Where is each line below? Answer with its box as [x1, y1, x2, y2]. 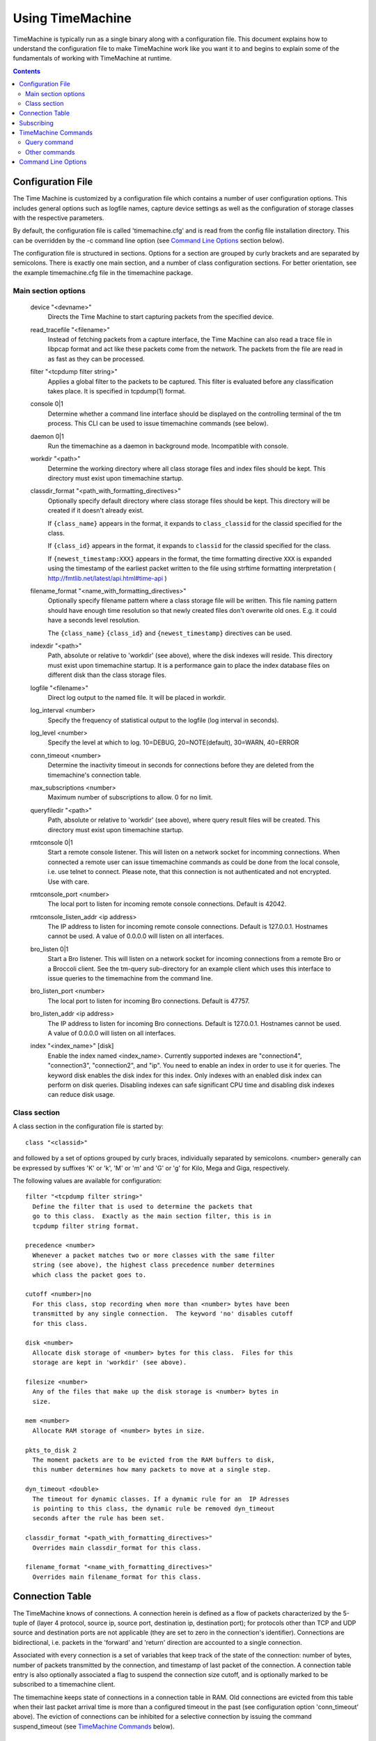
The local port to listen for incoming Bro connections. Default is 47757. [47, 997, 250, 1005]
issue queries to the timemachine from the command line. [47, 974, 213, 983]
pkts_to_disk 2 [25, 1446, 77, 1454]
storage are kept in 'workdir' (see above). [32, 1359, 187, 1366]
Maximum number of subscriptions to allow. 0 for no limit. [47, 793, 213, 802]
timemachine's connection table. [47, 770, 142, 779]
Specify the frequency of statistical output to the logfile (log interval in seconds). [47, 716, 279, 724]
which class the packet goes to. [32, 1271, 147, 1279]
